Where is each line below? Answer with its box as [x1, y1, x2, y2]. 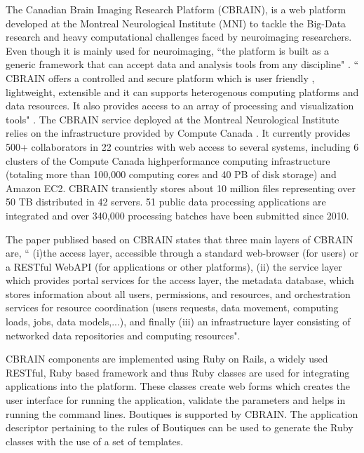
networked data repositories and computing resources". [6, 327, 241, 342]
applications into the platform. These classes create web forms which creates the [6, 379, 351, 393]
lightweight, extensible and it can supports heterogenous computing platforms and [6, 84, 359, 99]
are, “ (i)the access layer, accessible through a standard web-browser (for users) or [6, 245, 358, 260]
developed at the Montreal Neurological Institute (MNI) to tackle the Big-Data [6, 15, 346, 30]
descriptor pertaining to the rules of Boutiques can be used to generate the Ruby [6, 420, 353, 435]
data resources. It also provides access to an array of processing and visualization [6, 98, 354, 113]
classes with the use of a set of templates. [6, 433, 184, 448]
